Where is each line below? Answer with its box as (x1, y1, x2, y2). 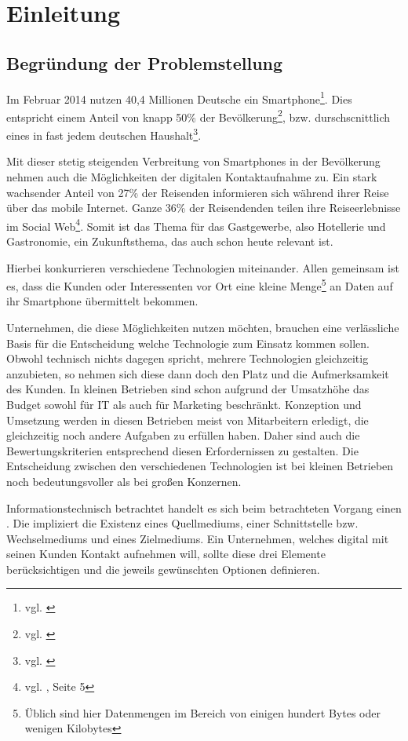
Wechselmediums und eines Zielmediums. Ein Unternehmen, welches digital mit (6, 530, 389, 546)
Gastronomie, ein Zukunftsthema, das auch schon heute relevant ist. (6, 232, 333, 249)
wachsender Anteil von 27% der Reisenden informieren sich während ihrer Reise (6, 184, 389, 200)
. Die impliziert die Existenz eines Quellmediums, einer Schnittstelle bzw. (6, 515, 359, 531)
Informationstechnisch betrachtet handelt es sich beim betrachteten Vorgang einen (6, 499, 402, 516)
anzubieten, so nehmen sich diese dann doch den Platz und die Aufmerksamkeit (6, 365, 389, 381)
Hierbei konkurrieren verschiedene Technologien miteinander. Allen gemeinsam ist (6, 259, 399, 276)
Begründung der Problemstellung (6, 50, 283, 75)
